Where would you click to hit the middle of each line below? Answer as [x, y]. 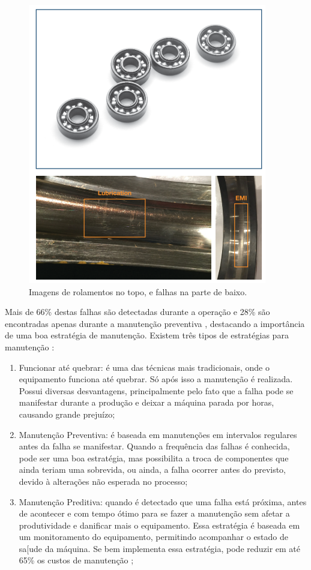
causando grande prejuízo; [67, 414]
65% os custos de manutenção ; [76, 560]
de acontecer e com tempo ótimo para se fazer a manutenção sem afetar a [154, 513]
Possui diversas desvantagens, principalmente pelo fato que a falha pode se [156, 390]
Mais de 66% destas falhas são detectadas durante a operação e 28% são [137, 312]
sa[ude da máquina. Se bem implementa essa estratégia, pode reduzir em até [160, 548]
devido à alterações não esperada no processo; [103, 481]
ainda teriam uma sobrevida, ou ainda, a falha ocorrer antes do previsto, [152, 469]
